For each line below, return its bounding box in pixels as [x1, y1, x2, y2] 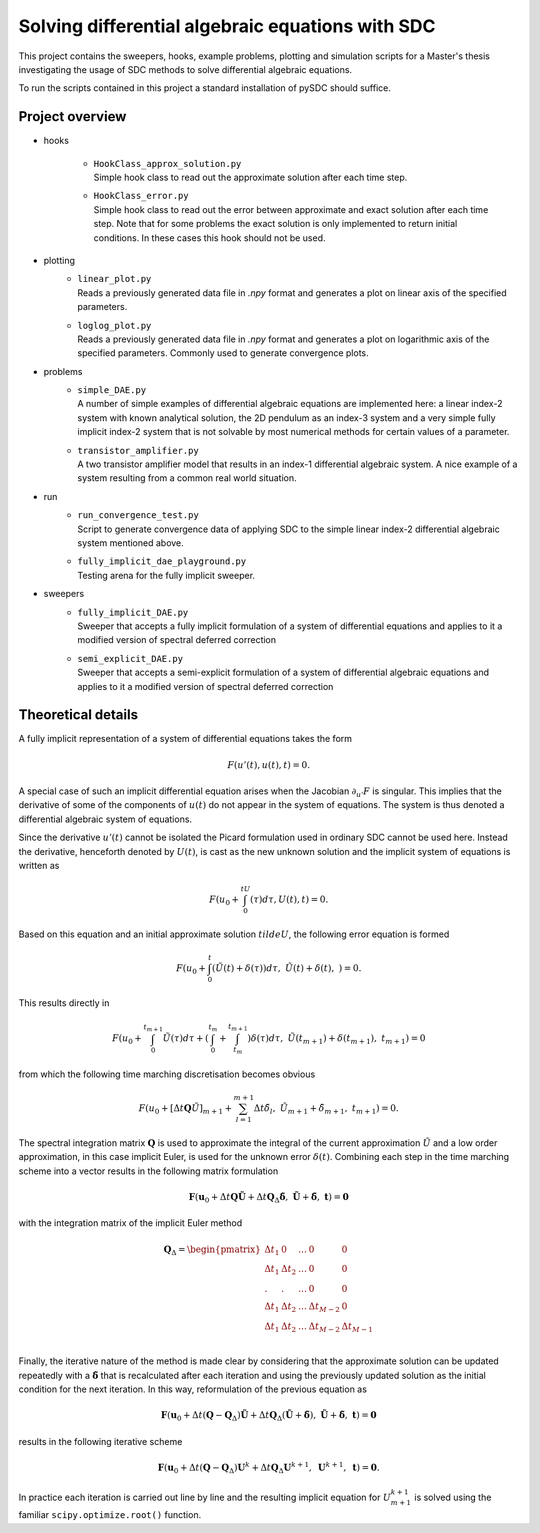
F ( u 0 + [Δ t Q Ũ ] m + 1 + [138, 1103, 233, 1116]
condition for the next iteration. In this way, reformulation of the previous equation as [18, 1383, 367, 1395]
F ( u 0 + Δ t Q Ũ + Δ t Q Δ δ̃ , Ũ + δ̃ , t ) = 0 [188, 1191, 349, 1205]
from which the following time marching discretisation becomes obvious [18, 1068, 316, 1080]
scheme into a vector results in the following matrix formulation [18, 1165, 279, 1177]
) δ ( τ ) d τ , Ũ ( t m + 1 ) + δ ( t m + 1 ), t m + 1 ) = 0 [247, 1033, 426, 1046]
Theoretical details [18, 706, 139, 724]
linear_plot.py [77, 273, 152, 285]
